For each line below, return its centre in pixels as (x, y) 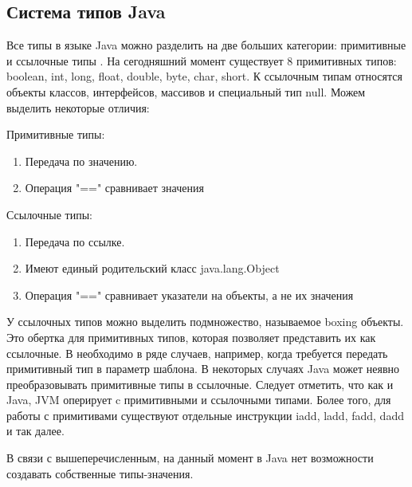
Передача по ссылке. (75, 241)
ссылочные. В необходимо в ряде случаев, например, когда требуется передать (197, 353)
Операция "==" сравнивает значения (114, 188)
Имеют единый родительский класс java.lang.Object (152, 268)
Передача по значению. (81, 161)
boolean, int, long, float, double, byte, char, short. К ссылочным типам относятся (204, 76)
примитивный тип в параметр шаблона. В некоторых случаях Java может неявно (203, 369)
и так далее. (35, 431)
